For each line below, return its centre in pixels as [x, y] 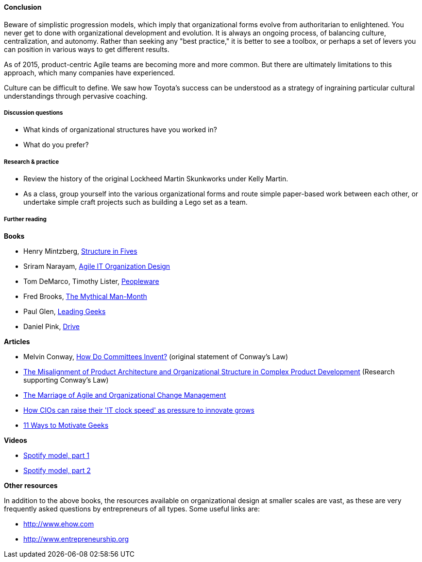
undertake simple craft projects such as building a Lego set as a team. [135, 202]
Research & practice [32, 162]
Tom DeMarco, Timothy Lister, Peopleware [91, 281]
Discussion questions [34, 113]
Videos [16, 440]
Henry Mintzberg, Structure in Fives [80, 251]
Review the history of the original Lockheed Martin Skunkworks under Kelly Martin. [156, 179]
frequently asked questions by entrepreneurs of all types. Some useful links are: [132, 509]
